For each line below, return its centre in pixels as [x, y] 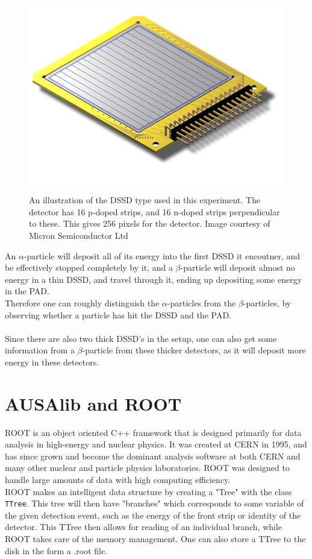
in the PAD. [27, 291]
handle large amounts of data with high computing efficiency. [118, 479]
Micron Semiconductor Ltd [79, 235]
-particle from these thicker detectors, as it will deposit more [194, 350]
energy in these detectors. [52, 362]
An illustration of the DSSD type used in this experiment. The [145, 200]
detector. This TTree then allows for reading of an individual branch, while [144, 527]
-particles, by [267, 302]
